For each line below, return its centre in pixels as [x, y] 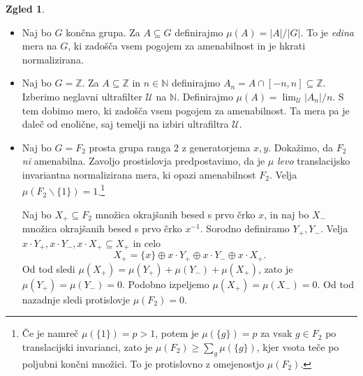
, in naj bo [287, 214]
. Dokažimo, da [301, 147]
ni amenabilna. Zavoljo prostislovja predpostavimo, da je [143, 161]
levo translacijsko [313, 161]
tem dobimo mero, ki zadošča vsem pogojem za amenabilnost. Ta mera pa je [186, 110]
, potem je [177, 333]
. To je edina [327, 32]
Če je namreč [50, 333]
